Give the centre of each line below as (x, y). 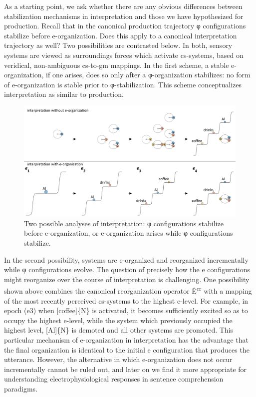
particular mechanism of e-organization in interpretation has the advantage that (126, 340)
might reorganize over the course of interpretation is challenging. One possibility (127, 279)
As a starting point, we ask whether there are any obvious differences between (123, 6)
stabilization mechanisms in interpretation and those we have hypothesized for (124, 16)
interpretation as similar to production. (64, 94)
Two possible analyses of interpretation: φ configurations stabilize (124, 223)
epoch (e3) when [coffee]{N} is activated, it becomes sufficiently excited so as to (126, 310)
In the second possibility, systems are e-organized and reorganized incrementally (126, 259)
